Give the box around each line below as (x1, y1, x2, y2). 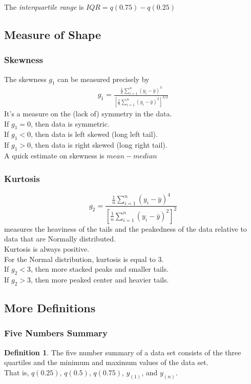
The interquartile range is (4, 2, 84, 12)
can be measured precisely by (57, 73, 150, 84)
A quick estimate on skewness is (4, 150, 104, 161)
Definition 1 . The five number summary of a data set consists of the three (4, 347, 241, 357)
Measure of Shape (4, 26, 101, 42)
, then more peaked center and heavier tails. (31, 274, 169, 285)
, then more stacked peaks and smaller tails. (31, 264, 169, 274)
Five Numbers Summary (4, 327, 108, 339)
